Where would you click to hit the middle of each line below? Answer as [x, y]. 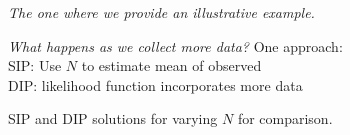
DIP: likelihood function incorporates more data [155, 84]
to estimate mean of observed [171, 65]
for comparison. [285, 118]
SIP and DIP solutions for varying [113, 118]
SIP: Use [35, 65]
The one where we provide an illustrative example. [161, 12]
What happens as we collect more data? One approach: [175, 45]
